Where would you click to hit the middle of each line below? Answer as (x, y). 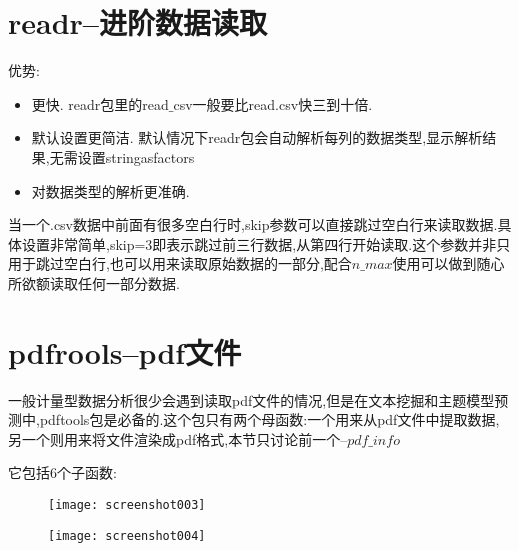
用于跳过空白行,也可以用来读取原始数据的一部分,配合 (180, 263)
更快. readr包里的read (100, 103)
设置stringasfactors (136, 156)
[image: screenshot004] (127, 535)
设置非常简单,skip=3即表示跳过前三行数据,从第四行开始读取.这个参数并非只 (266, 243)
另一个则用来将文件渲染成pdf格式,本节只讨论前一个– (178, 438)
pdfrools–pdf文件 (125, 351)
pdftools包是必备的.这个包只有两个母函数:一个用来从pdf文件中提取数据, (269, 419)
